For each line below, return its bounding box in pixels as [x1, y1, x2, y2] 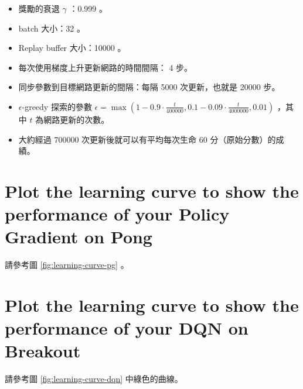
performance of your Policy [5, 202, 230, 226]
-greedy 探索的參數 [22, 100, 92, 112]
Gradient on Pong [5, 225, 152, 249]
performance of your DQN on [5, 316, 248, 340]
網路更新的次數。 [43, 113, 110, 125]
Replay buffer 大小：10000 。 [18, 42, 126, 54]
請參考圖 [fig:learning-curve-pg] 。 [5, 259, 129, 271]
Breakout [5, 339, 81, 363]
